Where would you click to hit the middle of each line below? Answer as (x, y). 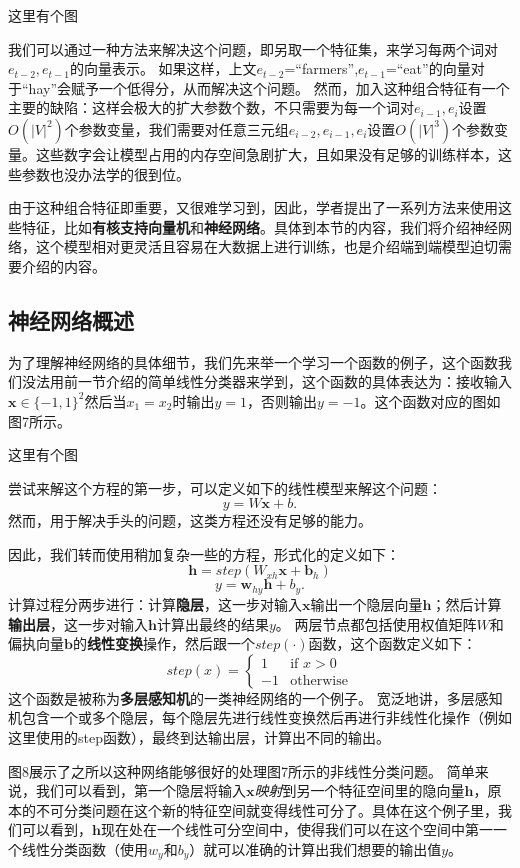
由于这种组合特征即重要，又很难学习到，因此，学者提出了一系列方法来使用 (253, 207)
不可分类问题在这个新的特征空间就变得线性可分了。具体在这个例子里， (266, 809)
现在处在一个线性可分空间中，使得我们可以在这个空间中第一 (296, 829)
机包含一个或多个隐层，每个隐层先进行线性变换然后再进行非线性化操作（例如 (260, 717)
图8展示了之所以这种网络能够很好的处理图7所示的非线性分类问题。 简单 (241, 770)
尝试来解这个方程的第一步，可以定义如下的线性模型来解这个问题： (225, 487)
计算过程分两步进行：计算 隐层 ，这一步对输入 (155, 603)
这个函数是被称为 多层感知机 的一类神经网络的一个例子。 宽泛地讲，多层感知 (255, 697)
